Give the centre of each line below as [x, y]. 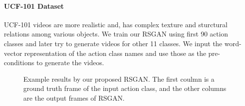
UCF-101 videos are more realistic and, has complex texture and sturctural [116, 24]
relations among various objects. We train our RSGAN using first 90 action [116, 34]
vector [13, 53]
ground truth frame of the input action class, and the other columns [125, 88]
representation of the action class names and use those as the [115, 53]
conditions [19, 62]
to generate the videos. [70, 62]
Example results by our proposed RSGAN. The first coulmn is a [119, 79]
